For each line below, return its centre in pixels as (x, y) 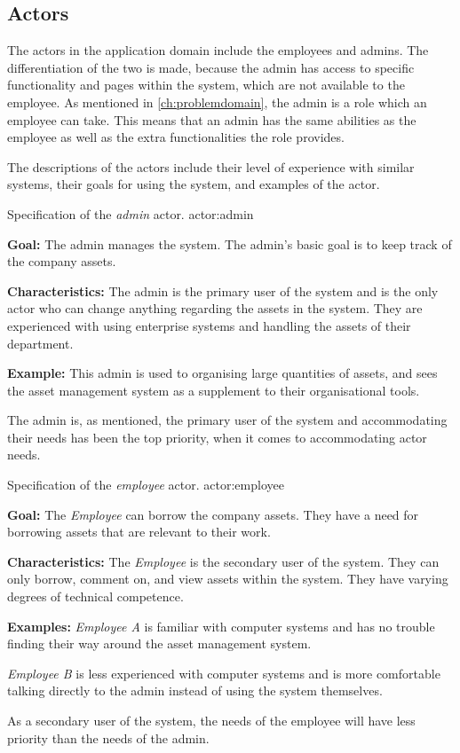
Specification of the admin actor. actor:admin (131, 213)
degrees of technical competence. (95, 596)
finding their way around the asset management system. (159, 643)
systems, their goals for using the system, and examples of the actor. (194, 184)
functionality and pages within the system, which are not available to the (206, 85)
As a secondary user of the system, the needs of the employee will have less (211, 721)
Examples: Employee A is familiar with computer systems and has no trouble (221, 626)
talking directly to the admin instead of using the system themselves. (195, 690)
